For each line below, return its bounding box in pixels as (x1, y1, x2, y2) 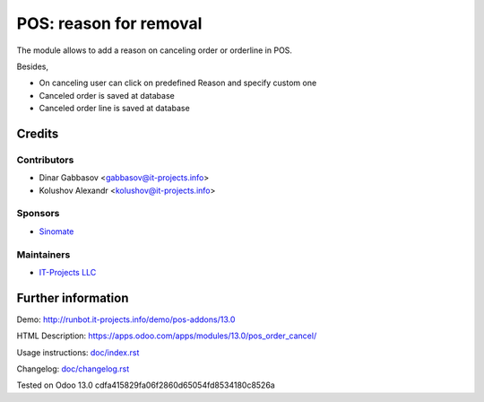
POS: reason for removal (16, 13, 203, 33)
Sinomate (39, 225, 74, 237)
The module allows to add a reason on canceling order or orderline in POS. (16, 45, 293, 56)
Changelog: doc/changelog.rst (16, 363, 130, 374)
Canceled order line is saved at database (39, 103, 190, 114)
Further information (16, 290, 129, 305)
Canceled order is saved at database (39, 90, 175, 100)
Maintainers (16, 248, 71, 260)
